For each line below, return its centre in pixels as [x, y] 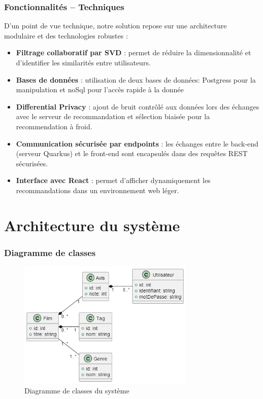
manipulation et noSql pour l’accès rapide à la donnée [100, 89]
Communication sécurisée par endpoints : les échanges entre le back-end [137, 143]
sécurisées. [32, 163]
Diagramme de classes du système [77, 391]
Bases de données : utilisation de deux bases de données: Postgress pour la [136, 79]
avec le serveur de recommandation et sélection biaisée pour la [113, 116]
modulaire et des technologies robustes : [66, 35]
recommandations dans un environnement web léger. [97, 190]
